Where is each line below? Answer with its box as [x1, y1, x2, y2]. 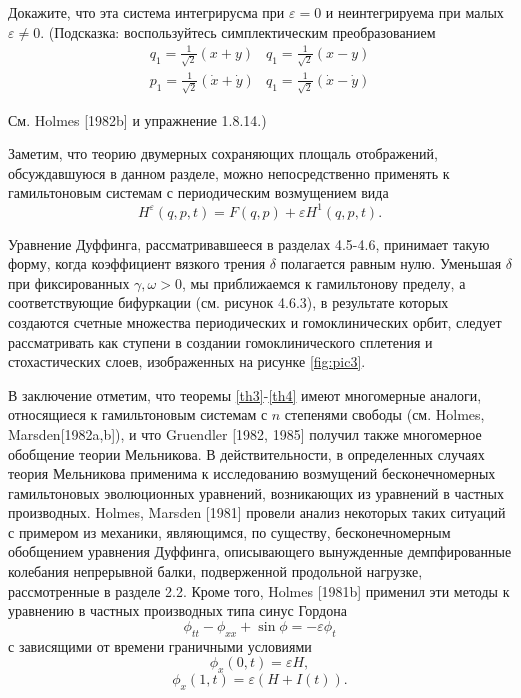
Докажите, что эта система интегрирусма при [8, 2, 285, 22]
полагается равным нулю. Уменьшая [280, 253, 502, 274]
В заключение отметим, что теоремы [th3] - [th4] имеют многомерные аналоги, [8, 384, 482, 405]
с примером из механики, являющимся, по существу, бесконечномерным [8, 521, 451, 542]
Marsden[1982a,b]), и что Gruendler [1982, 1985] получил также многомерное [8, 423, 482, 444]
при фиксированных [8, 272, 130, 293]
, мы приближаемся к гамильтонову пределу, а [181, 272, 466, 293]
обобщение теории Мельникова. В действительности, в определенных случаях [8, 443, 485, 464]
